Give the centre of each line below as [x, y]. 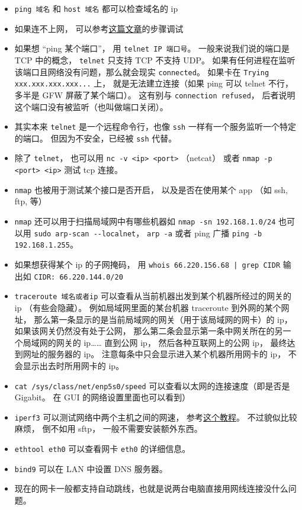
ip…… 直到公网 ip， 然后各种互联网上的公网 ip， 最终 [185, 342]
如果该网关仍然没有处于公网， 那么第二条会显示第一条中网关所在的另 [149, 331]
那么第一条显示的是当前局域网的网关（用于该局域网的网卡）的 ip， [163, 319]
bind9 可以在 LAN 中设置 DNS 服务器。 [91, 468]
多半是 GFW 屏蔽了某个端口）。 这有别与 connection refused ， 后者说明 [155, 94]
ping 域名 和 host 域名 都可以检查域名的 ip [96, 8]
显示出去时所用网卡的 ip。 [73, 365]
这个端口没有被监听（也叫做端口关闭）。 [91, 106]
